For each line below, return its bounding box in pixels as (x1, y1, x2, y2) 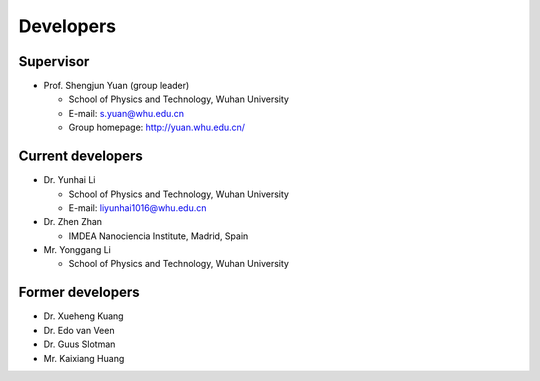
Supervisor (18, 53, 90, 70)
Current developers (18, 148, 144, 165)
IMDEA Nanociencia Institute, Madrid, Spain (68, 230, 249, 242)
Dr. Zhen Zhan (43, 216, 103, 228)
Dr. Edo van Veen (43, 324, 115, 336)
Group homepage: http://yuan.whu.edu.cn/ (68, 121, 245, 134)
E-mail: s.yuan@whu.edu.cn (68, 107, 185, 119)
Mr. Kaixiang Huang (43, 352, 125, 364)
